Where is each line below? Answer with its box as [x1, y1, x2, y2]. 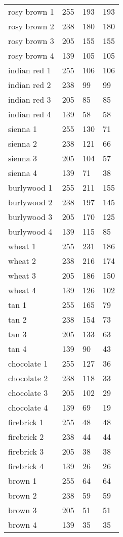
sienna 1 [8, 123, 37, 135]
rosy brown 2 [8, 20, 54, 32]
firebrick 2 [8, 431, 44, 442]
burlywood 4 [8, 226, 53, 237]
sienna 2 [8, 138, 37, 149]
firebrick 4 [8, 460, 44, 472]
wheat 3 [8, 270, 36, 281]
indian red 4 [8, 108, 51, 120]
